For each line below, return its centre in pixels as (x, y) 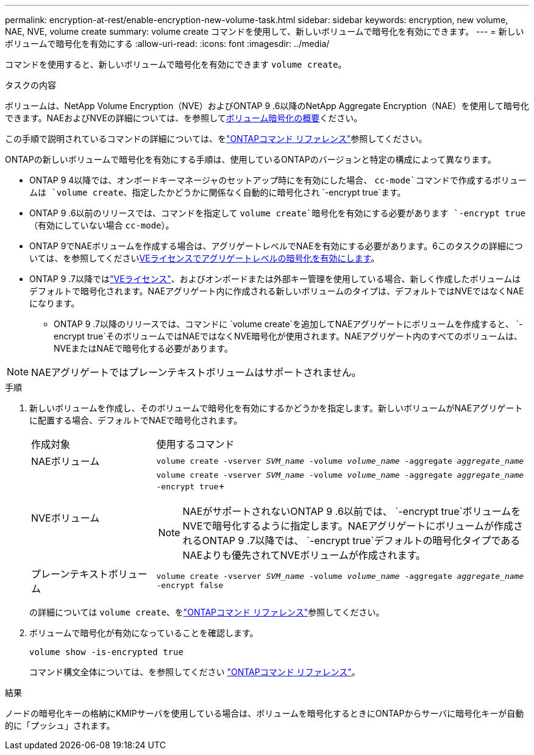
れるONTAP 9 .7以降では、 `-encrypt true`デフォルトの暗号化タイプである (351, 541)
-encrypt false (190, 585)
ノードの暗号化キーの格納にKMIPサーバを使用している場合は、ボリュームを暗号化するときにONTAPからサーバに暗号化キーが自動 (265, 713)
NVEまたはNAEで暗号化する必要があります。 (143, 348)
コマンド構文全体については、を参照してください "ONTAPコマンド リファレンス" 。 (195, 672)
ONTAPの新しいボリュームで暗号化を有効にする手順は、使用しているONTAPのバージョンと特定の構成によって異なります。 (251, 159)
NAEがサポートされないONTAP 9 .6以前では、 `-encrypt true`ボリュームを (352, 511)
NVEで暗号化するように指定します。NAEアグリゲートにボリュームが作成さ (353, 526)
